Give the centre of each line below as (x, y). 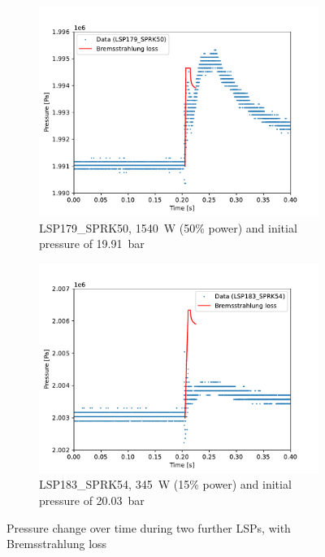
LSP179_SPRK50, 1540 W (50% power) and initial (168, 227)
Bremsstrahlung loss (57, 544)
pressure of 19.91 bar (92, 244)
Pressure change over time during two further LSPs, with (149, 527)
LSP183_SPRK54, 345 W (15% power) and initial (165, 484)
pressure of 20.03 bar (92, 500)
